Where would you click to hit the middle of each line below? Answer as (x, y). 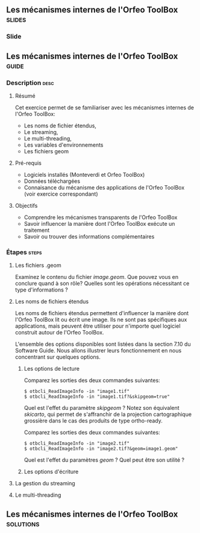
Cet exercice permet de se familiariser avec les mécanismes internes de (105, 107)
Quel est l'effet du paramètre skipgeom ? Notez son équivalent (102, 408)
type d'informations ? (41, 290)
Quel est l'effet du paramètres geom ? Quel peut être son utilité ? (104, 460)
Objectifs (26, 206)
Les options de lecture (52, 369)
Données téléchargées (52, 181)
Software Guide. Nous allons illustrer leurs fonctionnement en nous (98, 351)
